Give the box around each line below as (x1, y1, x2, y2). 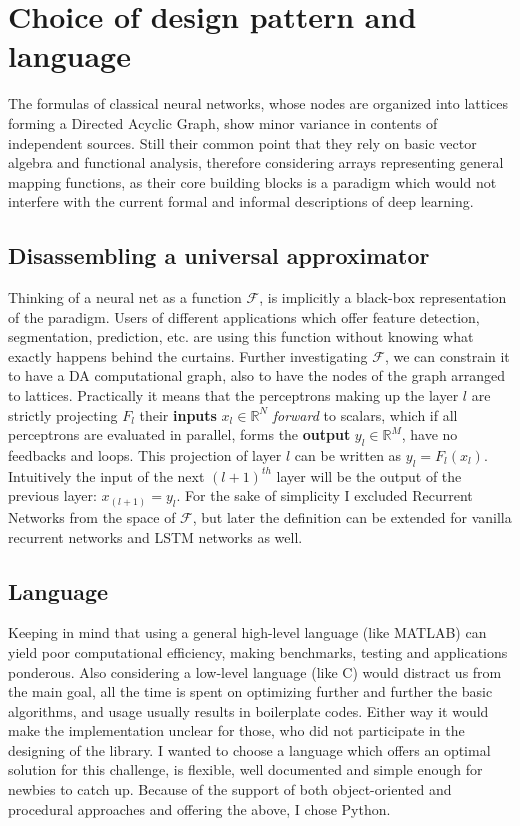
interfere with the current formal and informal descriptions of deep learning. (8, 191, 474, 212)
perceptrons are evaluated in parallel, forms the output (8, 424, 351, 445)
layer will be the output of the (276, 465, 462, 486)
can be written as (294, 445, 402, 466)
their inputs (139, 404, 217, 425)
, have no (401, 424, 458, 445)
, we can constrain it (384, 345, 510, 366)
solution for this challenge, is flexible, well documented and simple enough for (8, 759, 483, 780)
